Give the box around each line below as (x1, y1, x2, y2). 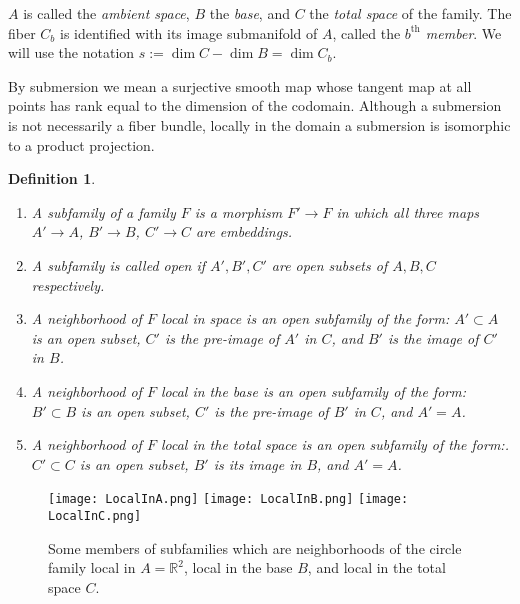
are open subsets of (271, 254, 388, 275)
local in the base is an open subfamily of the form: (160, 380, 466, 401)
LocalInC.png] (48, 508, 142, 523)
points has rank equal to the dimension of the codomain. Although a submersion (8, 95, 502, 116)
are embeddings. (196, 221, 293, 242)
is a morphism (194, 201, 283, 222)
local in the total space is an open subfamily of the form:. (160, 434, 509, 455)
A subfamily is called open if (31, 254, 206, 275)
